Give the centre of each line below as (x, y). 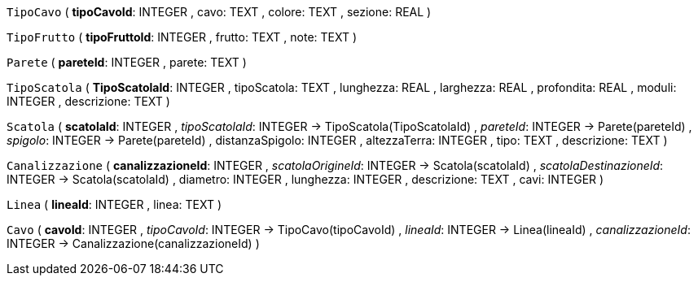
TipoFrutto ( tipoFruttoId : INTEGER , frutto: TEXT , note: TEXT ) (182, 37)
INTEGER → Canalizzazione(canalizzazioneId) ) (133, 243)
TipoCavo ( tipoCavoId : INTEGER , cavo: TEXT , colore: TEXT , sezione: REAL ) (219, 12)
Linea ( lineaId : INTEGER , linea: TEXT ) (114, 204)
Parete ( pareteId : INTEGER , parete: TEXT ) (127, 62)
